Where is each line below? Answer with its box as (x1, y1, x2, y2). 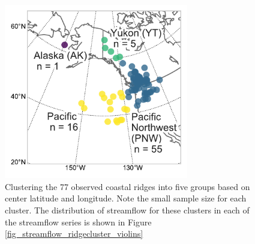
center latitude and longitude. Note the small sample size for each (5, 192, 247, 204)
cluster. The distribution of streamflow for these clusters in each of (5, 203, 250, 216)
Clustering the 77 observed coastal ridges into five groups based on (5, 180, 250, 192)
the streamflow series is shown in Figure (5, 215, 152, 228)
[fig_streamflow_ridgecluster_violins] (5, 227, 143, 240)
